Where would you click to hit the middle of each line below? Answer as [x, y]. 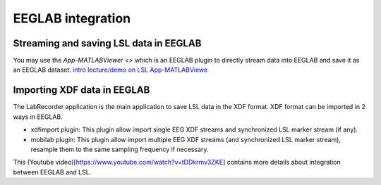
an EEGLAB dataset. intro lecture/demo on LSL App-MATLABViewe [110, 70]
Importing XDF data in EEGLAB [81, 90]
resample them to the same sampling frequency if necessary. [120, 149]
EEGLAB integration [72, 18]
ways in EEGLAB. [38, 117]
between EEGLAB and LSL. [52, 172]
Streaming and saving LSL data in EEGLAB [107, 43]
